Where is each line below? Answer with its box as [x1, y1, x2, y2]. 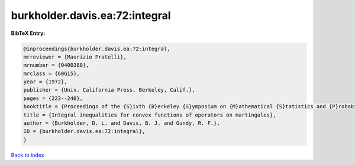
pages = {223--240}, [23, 95, 83, 102]
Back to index [11, 151, 44, 158]
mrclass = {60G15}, [23, 70, 80, 77]
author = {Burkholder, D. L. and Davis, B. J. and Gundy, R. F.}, [23, 120, 220, 127]
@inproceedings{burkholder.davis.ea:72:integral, [23, 45, 170, 52]
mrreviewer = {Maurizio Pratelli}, [23, 53, 127, 60]
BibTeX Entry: [11, 30, 46, 37]
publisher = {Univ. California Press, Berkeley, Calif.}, [23, 86, 195, 93]
